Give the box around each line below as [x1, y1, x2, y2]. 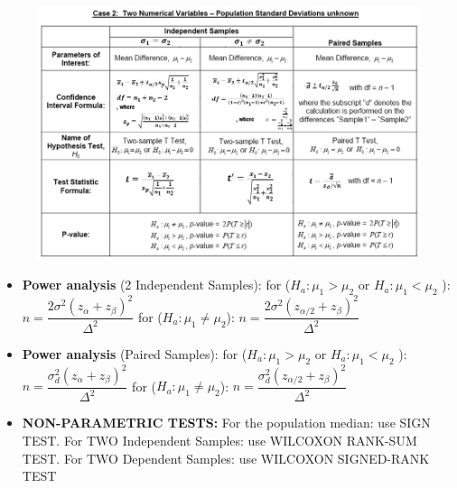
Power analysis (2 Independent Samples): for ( [22, 275, 291, 294]
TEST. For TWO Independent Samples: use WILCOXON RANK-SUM [22, 431, 417, 449]
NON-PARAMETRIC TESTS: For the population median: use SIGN [22, 413, 431, 432]
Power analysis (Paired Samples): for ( [22, 344, 247, 363]
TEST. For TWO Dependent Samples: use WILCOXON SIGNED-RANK [22, 448, 430, 467]
